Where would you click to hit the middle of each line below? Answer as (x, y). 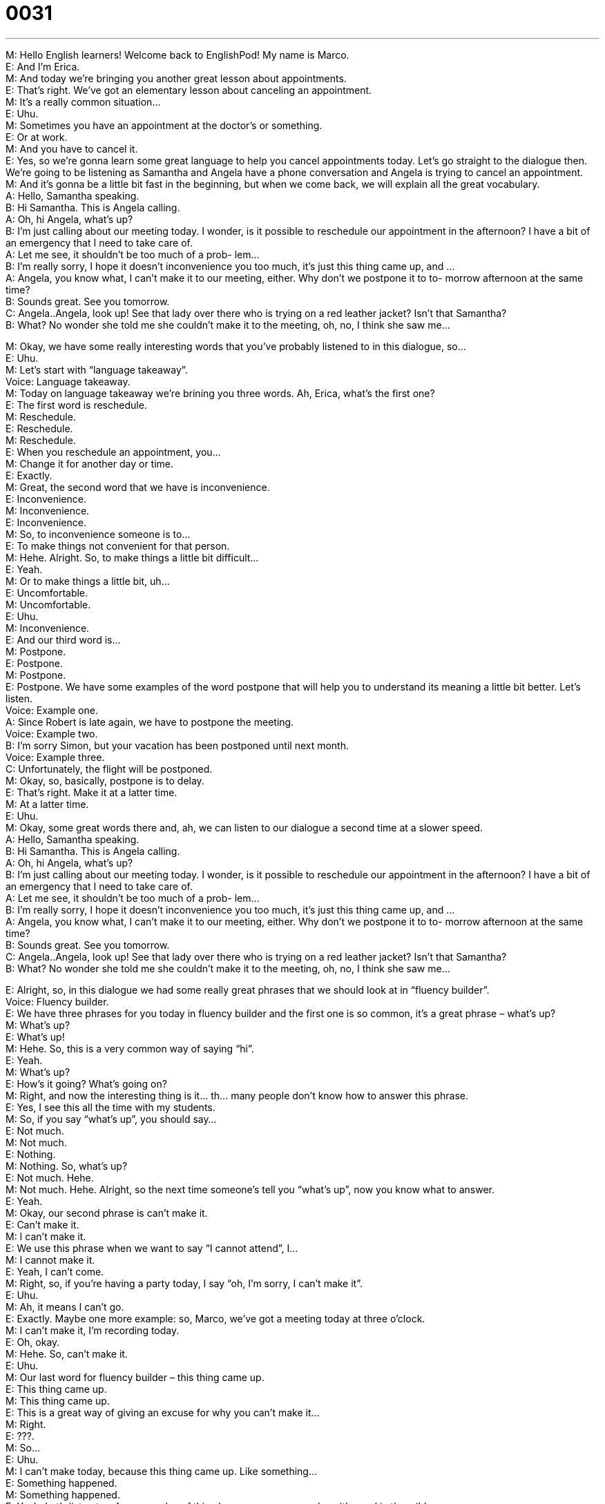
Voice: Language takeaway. (68, 381)
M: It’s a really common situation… (83, 102)
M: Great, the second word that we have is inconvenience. (138, 487)
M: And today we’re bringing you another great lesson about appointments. (176, 78)
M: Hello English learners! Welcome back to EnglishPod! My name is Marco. (177, 55)
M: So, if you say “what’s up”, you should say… (111, 1119)
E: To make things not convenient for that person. (118, 546)
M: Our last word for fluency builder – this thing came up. (135, 1377)
